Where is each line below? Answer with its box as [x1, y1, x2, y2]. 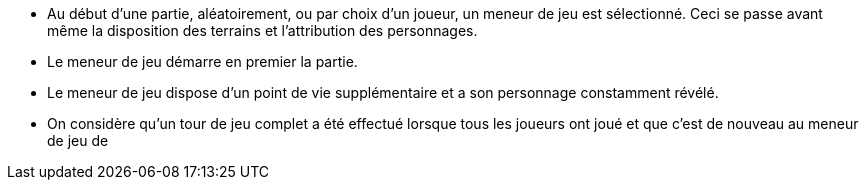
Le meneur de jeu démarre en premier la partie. [47, 53, 358, 70]
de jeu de [47, 132, 109, 149]
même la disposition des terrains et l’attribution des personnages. [47, 22, 478, 39]
